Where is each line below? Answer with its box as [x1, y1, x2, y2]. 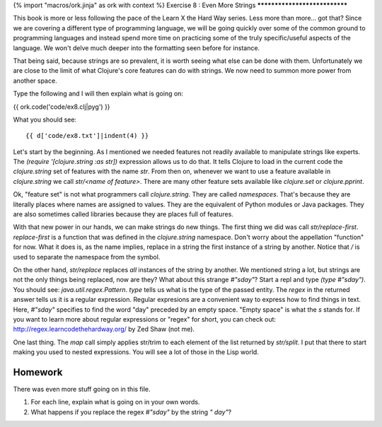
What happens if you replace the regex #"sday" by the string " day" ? [30, 407, 232, 416]
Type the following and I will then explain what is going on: [13, 89, 184, 98]
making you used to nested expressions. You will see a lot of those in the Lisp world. [13, 348, 260, 356]
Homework [13, 366, 63, 378]
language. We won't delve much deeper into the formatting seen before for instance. [13, 43, 260, 52]
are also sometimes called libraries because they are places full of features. [13, 210, 233, 218]
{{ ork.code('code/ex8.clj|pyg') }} [13, 103, 110, 111]
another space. [13, 76, 57, 85]
